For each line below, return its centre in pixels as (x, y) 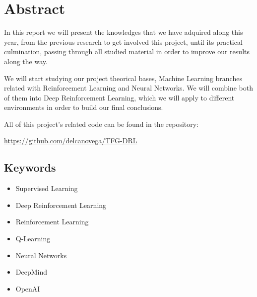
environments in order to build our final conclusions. (84, 107)
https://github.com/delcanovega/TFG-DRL (71, 141)
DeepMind (32, 272)
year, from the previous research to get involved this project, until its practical (123, 42)
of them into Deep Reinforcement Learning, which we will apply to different (119, 97)
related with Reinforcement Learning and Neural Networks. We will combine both (128, 88)
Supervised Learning (47, 188)
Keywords (30, 167)
